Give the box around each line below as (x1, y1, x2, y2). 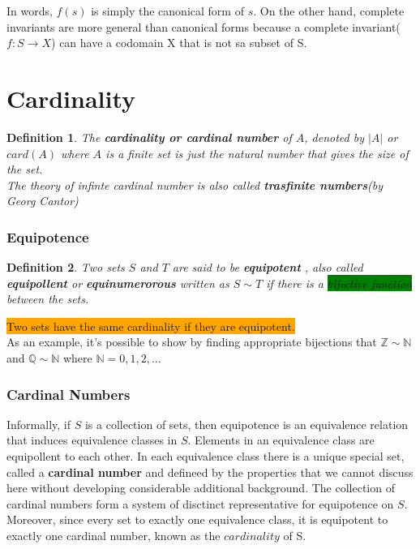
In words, (6, 2, 53, 19)
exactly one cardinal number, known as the (6, 527, 221, 544)
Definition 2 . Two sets (6, 259, 125, 276)
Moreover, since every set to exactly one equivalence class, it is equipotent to (6, 511, 388, 528)
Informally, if (6, 415, 71, 432)
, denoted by (304, 128, 364, 145)
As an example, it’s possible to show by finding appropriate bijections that (6, 333, 377, 350)
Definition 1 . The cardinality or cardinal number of (6, 128, 292, 145)
